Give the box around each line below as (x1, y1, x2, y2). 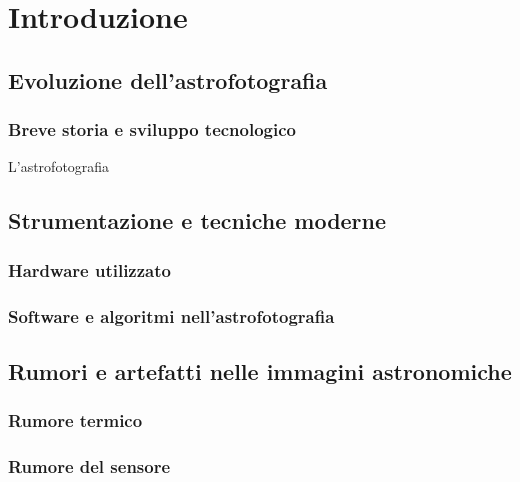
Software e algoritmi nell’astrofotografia (8, 303, 335, 328)
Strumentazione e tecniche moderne (8, 205, 387, 236)
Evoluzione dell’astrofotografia (8, 64, 328, 95)
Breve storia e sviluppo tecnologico (8, 117, 296, 142)
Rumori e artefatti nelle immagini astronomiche (8, 355, 512, 386)
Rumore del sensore (8, 453, 171, 478)
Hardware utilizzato (8, 257, 171, 282)
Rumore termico (8, 408, 143, 433)
